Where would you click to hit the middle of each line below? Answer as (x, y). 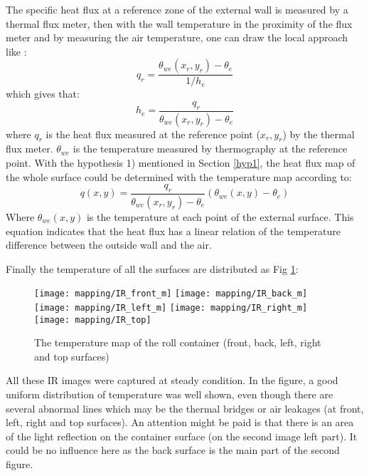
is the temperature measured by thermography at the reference (210, 149)
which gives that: (43, 94)
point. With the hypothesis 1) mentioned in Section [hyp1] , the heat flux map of (181, 163)
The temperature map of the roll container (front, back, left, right (178, 342)
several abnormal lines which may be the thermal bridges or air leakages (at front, (185, 408)
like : (16, 51)
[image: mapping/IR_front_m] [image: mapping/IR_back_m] (171, 294)
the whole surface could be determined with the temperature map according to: (179, 176)
